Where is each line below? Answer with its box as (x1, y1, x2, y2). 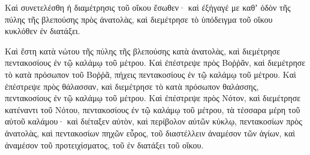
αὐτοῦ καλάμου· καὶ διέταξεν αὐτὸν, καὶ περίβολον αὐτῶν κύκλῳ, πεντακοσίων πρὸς (5, 115, 302, 127)
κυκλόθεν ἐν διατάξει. (5, 25, 80, 37)
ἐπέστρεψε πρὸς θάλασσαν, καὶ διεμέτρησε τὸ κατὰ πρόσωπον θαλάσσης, (5, 80, 259, 92)
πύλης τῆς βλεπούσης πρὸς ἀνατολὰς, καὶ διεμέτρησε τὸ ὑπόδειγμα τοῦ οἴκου (5, 13, 273, 25)
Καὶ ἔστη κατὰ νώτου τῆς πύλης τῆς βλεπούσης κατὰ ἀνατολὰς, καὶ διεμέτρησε (5, 44, 281, 57)
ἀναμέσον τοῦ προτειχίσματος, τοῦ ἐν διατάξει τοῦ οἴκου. (5, 138, 204, 151)
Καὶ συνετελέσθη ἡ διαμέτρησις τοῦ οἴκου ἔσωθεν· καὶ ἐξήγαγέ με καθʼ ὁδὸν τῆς (5, 1, 291, 13)
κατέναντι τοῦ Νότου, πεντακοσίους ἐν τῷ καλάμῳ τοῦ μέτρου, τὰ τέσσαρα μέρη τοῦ (5, 103, 300, 116)
